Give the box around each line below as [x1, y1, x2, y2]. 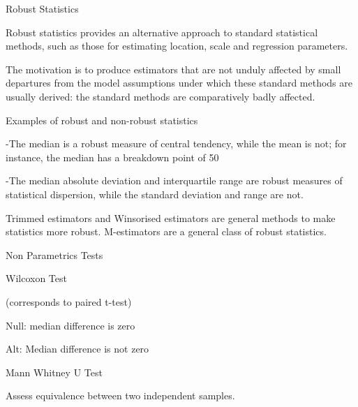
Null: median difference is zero [6, 318, 135, 332]
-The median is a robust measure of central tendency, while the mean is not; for [6, 136, 347, 151]
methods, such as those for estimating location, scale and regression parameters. [6, 38, 348, 53]
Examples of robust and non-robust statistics [6, 112, 198, 127]
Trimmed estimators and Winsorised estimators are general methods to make [6, 210, 336, 225]
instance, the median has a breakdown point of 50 [6, 149, 219, 164]
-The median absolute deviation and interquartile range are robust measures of [6, 173, 343, 188]
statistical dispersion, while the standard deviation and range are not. [6, 186, 304, 201]
